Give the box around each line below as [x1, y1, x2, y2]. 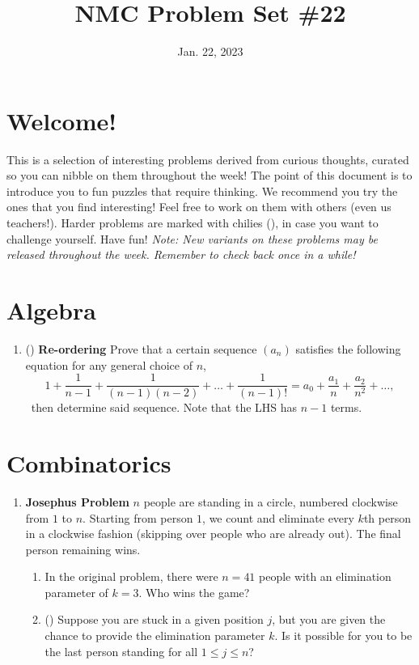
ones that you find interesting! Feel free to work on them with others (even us [6, 198, 391, 215]
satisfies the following [295, 340, 401, 357]
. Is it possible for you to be [274, 627, 413, 644]
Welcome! [6, 104, 117, 137]
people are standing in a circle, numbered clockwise [143, 493, 398, 510]
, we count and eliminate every [202, 509, 354, 526]
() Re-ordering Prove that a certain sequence [25, 340, 257, 357]
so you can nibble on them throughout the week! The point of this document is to [6, 167, 413, 184]
